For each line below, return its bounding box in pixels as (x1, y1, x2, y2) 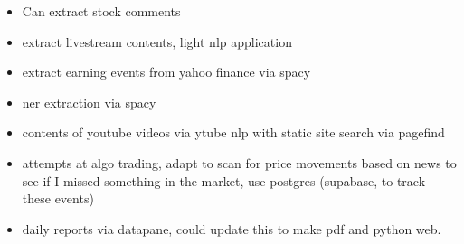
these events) (22, 189, 94, 208)
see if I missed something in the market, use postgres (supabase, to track (22, 171, 426, 190)
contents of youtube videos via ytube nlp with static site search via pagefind (22, 123, 445, 142)
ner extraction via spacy (22, 92, 156, 111)
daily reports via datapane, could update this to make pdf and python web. (22, 219, 441, 238)
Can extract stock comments (22, 2, 181, 20)
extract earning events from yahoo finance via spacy (22, 62, 311, 81)
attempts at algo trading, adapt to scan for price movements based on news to (22, 153, 457, 172)
